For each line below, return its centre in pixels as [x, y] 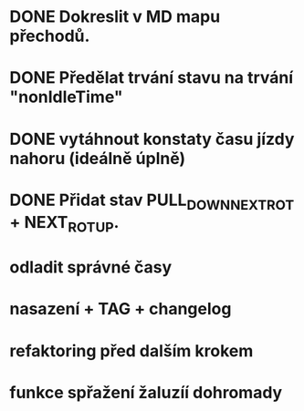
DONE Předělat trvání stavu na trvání [152, 78]
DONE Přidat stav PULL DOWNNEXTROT [152, 201]
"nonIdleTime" [66, 97]
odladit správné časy [90, 267]
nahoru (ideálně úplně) [98, 158]
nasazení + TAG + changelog [121, 309]
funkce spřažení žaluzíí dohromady [146, 392]
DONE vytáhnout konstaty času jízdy [152, 139]
